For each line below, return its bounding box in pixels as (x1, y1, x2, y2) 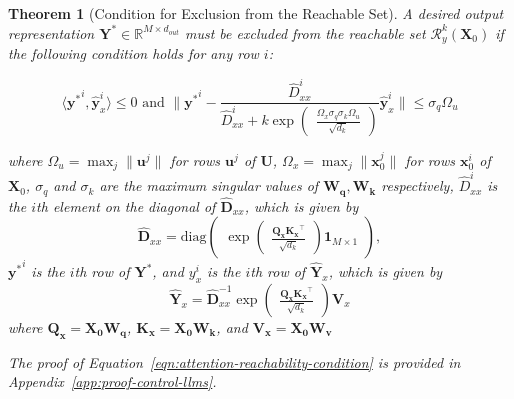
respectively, (381, 175, 454, 196)
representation (8, 22, 95, 43)
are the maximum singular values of (99, 175, 319, 196)
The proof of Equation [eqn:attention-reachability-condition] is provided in (8, 351, 461, 372)
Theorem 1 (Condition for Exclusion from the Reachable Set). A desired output (8, 3, 504, 23)
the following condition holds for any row (8, 43, 259, 64)
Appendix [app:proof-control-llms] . (8, 371, 217, 392)
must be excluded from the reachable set (185, 22, 426, 43)
